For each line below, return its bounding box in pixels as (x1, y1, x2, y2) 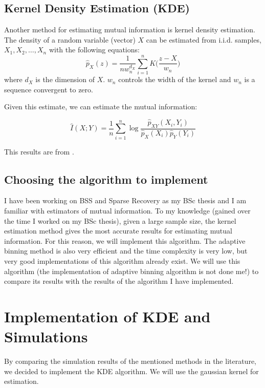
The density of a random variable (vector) (4, 34, 136, 45)
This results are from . (4, 146, 74, 157)
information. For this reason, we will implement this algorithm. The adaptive (4, 235, 246, 246)
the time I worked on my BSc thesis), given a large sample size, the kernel (4, 215, 236, 226)
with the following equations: (49, 44, 140, 55)
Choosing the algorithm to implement (4, 171, 208, 187)
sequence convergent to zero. (4, 84, 93, 94)
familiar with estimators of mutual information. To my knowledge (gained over (4, 205, 251, 216)
